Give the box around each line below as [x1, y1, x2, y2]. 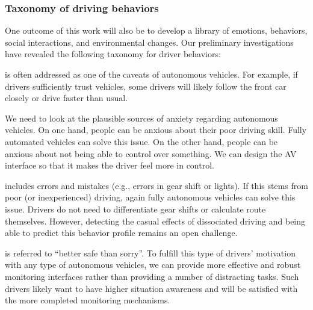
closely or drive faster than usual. [5, 91, 128, 104]
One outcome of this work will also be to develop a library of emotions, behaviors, [5, 24, 308, 37]
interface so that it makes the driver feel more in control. [5, 159, 214, 172]
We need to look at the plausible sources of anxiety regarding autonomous [5, 111, 278, 124]
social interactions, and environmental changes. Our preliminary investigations [5, 36, 294, 48]
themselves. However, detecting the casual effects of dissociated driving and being [5, 214, 306, 227]
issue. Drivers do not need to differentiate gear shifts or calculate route [5, 202, 266, 215]
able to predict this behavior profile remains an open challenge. [5, 226, 238, 239]
